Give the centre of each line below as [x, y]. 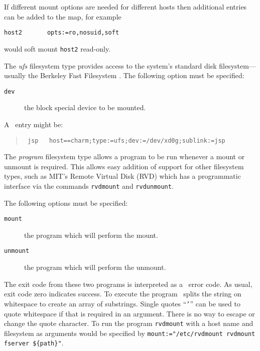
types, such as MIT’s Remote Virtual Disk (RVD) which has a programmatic [122, 176]
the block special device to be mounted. [85, 107]
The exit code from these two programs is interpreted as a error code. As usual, [128, 284]
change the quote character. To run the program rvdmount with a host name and [129, 323]
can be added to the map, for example [63, 16]
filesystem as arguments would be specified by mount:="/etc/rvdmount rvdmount [130, 333]
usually [15, 75]
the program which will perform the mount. [91, 235]
